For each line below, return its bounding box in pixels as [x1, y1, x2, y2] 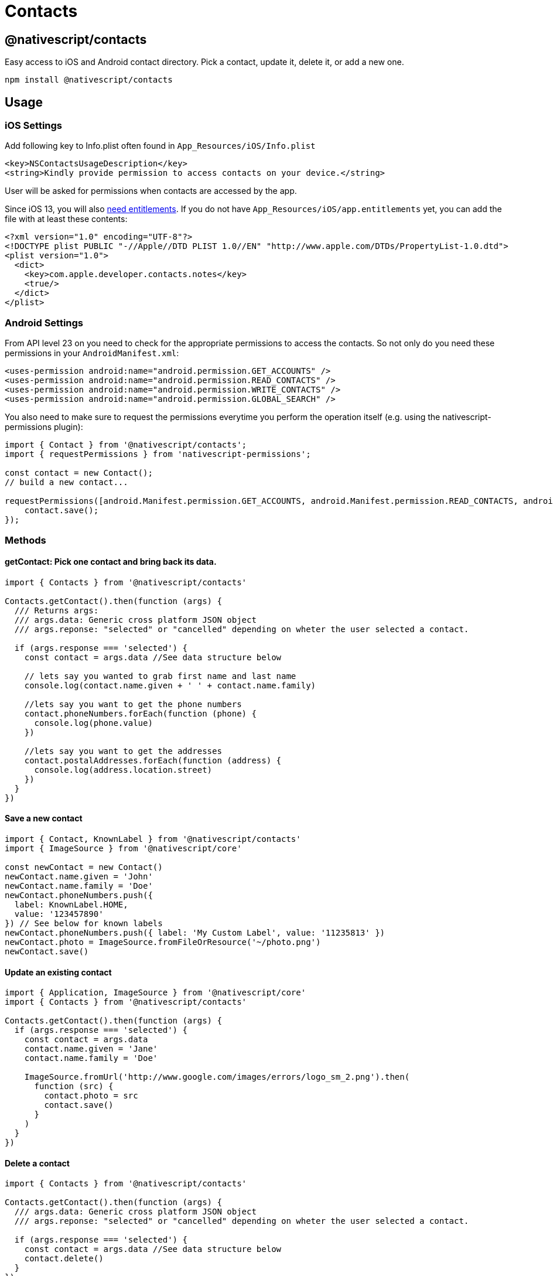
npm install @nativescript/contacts [5, 75, 173, 85]
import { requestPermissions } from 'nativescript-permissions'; [5, 449, 311, 459]
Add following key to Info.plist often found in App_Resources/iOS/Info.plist [5, 141, 316, 151]
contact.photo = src [44, 1091, 138, 1101]
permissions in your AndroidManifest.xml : [5, 348, 179, 359]
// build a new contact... [5, 477, 128, 487]
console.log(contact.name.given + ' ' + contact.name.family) [24, 680, 316, 690]
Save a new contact [5, 813, 83, 824]
